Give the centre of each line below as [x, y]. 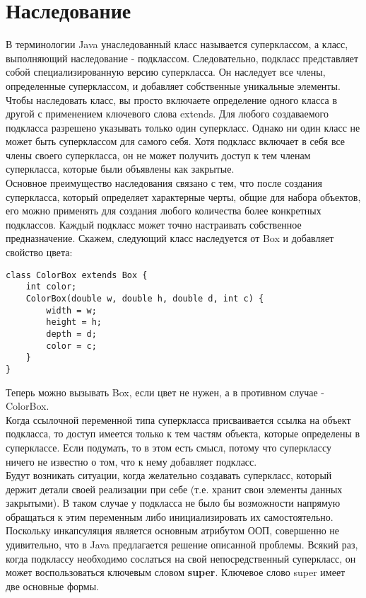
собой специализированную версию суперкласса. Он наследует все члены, [166, 72]
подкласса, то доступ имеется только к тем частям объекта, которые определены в [183, 433]
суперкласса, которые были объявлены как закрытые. [120, 169]
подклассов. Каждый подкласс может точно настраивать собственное [154, 224]
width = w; [71, 310]
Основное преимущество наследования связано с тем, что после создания [164, 183]
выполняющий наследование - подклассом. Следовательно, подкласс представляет [182, 58]
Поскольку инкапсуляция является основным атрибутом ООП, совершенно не [173, 530]
